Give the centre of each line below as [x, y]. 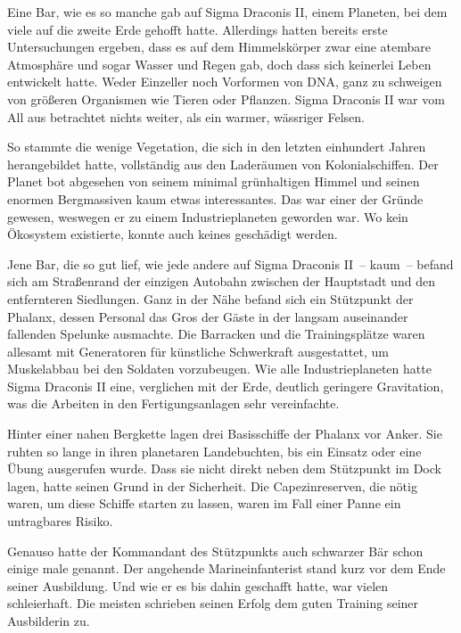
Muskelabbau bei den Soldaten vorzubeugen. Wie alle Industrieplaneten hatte [219, 369]
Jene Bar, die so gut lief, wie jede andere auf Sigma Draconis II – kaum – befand [230, 263]
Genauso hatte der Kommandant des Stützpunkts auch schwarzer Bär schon [215, 551]
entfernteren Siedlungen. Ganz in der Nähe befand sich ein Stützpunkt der [210, 298]
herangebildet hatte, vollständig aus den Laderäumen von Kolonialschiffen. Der [223, 164]
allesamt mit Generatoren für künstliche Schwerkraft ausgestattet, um [198, 351]
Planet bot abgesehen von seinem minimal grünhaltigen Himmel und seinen [214, 181]
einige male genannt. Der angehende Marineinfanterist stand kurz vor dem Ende [226, 568]
